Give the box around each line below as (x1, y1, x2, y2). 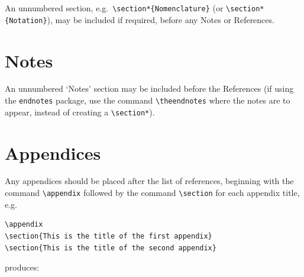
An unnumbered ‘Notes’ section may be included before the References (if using (5, 82, 294, 95)
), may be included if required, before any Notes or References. (47, 13, 274, 25)
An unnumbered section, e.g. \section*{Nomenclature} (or (5, 2, 224, 14)
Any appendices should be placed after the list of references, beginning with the (5, 175, 294, 187)
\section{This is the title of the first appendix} (5, 231, 212, 240)
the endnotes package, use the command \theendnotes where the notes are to (5, 94, 290, 107)
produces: (5, 261, 40, 273)
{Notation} (5, 16, 47, 25)
